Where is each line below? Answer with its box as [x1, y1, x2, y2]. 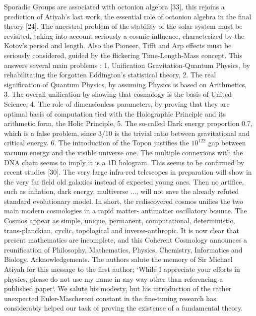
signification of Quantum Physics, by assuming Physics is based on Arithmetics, [4, 79, 247, 89]
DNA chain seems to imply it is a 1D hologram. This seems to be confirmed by [4, 157, 245, 167]
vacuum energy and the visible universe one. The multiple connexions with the [4, 147, 243, 157]
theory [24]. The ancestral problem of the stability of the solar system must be [4, 21, 243, 31]
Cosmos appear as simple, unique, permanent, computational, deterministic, [4, 215, 235, 226]
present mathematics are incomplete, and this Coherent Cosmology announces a [4, 235, 248, 245]
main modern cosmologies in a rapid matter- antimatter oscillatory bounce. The [4, 205, 247, 216]
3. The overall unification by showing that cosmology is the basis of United [4, 89, 232, 99]
